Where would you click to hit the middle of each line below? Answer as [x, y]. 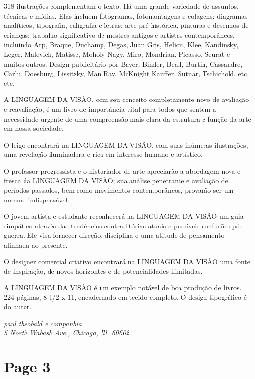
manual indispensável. [37, 199]
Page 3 [27, 366]
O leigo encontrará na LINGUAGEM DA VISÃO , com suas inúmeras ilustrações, [126, 144]
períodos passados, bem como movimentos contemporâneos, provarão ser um [119, 190]
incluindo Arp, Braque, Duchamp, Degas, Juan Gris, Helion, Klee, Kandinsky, [121, 44]
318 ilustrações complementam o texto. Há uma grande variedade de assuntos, [121, 6]
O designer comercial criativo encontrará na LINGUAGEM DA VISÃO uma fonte [127, 261]
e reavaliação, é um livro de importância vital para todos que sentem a [110, 109]
